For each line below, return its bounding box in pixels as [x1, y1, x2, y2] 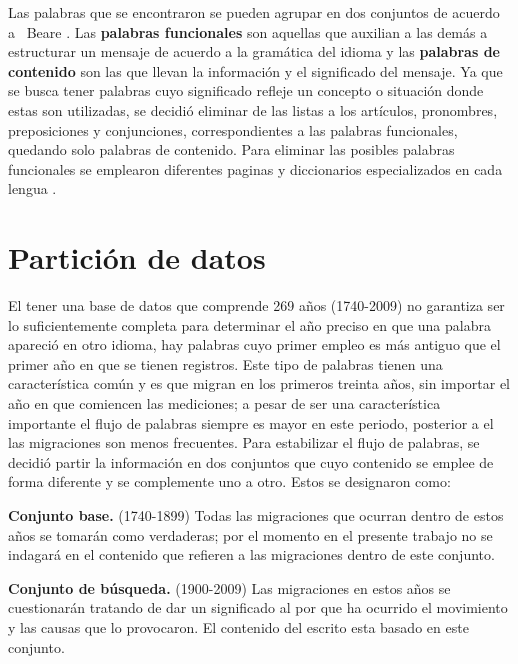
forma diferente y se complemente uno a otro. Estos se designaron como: [8, 471, 451, 492]
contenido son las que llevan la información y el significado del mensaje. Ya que [8, 60, 503, 81]
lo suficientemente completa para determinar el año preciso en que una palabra [8, 314, 491, 335]
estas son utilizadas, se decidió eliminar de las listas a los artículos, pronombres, [8, 99, 498, 120]
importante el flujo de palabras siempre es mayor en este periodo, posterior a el [8, 412, 494, 433]
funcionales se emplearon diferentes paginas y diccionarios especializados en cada [8, 158, 503, 179]
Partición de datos [8, 237, 266, 278]
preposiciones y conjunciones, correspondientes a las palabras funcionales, [8, 119, 458, 140]
